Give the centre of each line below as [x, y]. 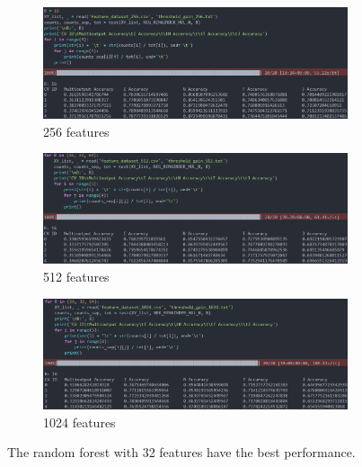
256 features [76, 131]
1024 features [79, 422]
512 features [76, 276]
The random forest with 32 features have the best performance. [181, 452]
